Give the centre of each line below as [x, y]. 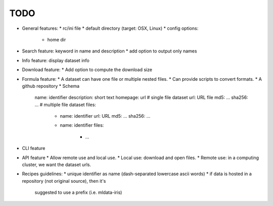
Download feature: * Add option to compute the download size [87, 70]
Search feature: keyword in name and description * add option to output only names [109, 51]
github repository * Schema [51, 86]
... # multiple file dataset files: [65, 105]
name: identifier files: [82, 125]
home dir [57, 39]
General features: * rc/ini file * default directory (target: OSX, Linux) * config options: [110, 28]
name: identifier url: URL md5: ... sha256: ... [105, 116]
